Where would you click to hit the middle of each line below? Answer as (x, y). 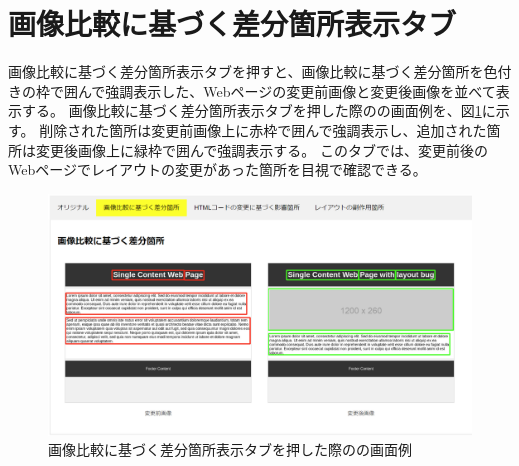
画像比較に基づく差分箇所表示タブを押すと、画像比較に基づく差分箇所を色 (253, 71)
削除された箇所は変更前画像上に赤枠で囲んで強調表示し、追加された (263, 129)
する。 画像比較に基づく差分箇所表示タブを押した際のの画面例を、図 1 (251, 110)
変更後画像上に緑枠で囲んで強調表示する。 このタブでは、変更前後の (261, 149)
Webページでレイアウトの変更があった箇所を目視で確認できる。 (217, 169)
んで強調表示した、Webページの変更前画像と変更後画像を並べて (286, 90)
